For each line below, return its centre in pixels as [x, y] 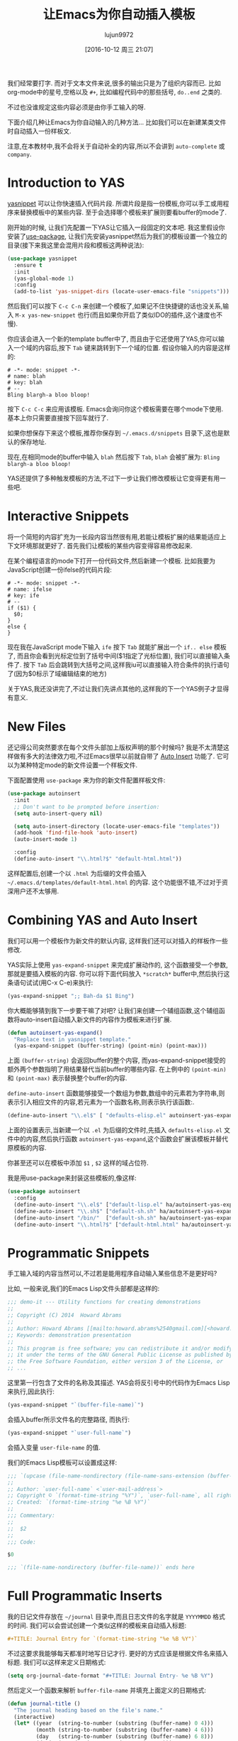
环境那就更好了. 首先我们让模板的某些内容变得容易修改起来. [106, 546]
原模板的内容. [27, 1148]
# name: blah [27, 376]
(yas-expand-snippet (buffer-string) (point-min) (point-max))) [110, 1046]
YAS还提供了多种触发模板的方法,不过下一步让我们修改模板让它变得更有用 [114, 478]
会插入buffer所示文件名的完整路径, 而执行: [68, 1419]
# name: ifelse [30, 590]
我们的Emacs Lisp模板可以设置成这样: [62, 1462]
